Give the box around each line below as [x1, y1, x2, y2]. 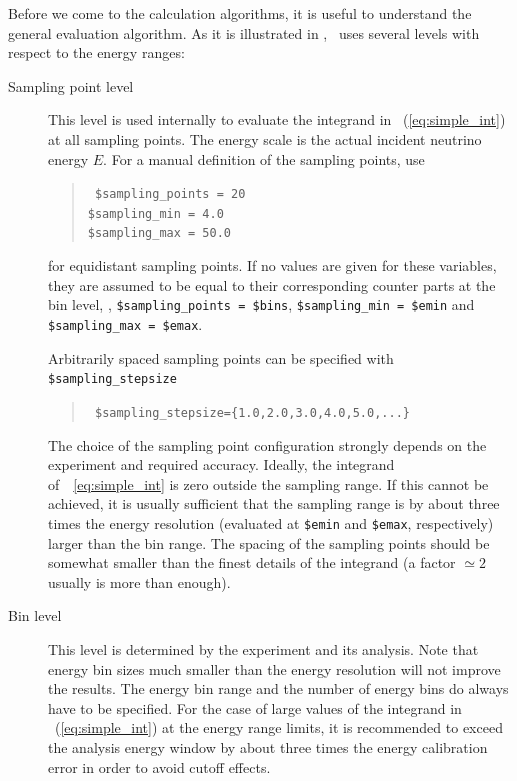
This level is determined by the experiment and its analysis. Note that [48, 638, 479, 659]
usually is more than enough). [48, 571, 231, 592]
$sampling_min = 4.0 [87, 206, 224, 221]
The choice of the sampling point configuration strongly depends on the [48, 434, 487, 455]
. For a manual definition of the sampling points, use [103, 148, 425, 169]
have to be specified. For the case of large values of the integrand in [48, 697, 462, 718]
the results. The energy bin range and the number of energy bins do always [48, 678, 509, 699]
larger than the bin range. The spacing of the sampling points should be [48, 532, 490, 553]
